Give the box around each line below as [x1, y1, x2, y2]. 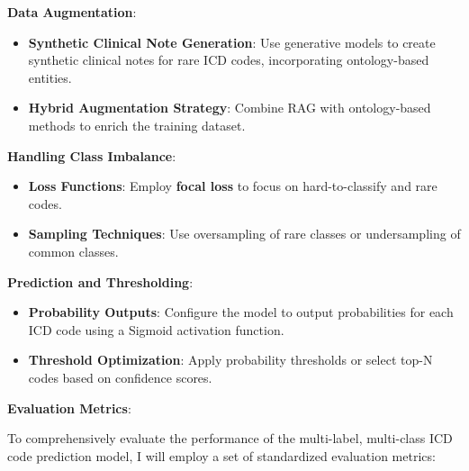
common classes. [28, 241, 119, 260]
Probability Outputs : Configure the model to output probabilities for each [28, 303, 454, 322]
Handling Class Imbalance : [7, 146, 176, 165]
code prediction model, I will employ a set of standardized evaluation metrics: [7, 446, 436, 465]
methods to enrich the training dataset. [28, 115, 246, 134]
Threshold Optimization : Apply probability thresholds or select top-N [28, 350, 433, 369]
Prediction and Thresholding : [7, 272, 194, 291]
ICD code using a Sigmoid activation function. [28, 320, 284, 339]
